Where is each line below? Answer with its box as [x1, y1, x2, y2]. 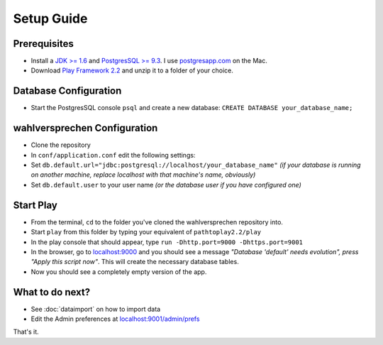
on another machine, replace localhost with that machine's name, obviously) [30, 170, 256, 179]
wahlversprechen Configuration [13, 122, 158, 134]
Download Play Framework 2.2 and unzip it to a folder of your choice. [30, 66, 234, 75]
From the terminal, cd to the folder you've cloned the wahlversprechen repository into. [30, 217, 284, 226]
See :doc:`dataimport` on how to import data [30, 305, 161, 313]
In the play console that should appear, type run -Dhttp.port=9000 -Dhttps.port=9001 [30, 238, 304, 246]
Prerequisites [13, 38, 74, 50]
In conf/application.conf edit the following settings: [30, 150, 196, 159]
